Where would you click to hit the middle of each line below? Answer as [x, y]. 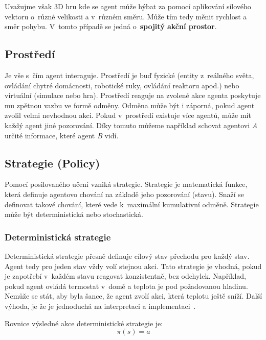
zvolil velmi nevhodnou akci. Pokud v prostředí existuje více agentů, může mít [128, 115]
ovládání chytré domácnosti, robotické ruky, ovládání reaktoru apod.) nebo [122, 85]
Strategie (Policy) [52, 163]
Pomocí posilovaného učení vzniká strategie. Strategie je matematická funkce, [126, 184]
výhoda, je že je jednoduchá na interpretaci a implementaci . [100, 306]
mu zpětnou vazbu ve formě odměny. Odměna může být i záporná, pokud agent [130, 105]
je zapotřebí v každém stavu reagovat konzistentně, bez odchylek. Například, [125, 276]
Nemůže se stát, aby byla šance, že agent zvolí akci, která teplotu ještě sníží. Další [134, 296]
